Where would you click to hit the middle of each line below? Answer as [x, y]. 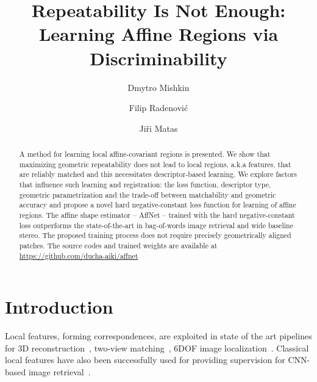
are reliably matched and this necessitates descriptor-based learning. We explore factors [158, 174]
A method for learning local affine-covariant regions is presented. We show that [145, 154]
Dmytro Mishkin [158, 87]
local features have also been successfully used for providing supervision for [145, 360]
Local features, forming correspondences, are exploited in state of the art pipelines [158, 336]
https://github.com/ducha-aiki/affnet [79, 255]
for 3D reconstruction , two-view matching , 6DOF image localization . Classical [157, 348]
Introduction [59, 307]
